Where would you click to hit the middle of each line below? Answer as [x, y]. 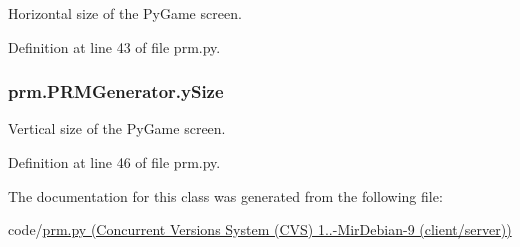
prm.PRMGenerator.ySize [116, 91]
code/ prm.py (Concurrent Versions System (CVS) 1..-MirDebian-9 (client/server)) [260, 229]
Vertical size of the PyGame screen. [117, 128]
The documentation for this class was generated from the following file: [225, 195]
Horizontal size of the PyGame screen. [125, 13]
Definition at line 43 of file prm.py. [114, 46]
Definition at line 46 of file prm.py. [114, 162]
